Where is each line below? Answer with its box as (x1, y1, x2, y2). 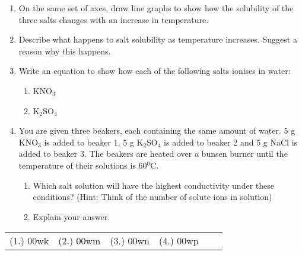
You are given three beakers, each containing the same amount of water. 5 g (18, 124, 295, 137)
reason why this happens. (18, 44, 111, 57)
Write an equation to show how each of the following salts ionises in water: (18, 64, 291, 77)
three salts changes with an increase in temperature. (18, 13, 209, 25)
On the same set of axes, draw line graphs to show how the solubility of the (18, 2, 294, 14)
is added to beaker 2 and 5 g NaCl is (164, 135, 298, 148)
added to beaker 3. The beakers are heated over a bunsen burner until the (18, 147, 288, 160)
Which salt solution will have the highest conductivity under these (33, 179, 274, 191)
